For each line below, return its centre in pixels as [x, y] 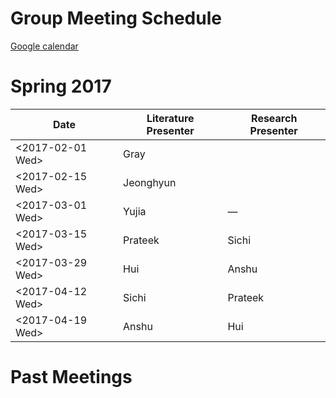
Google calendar [44, 46]
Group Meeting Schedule [116, 18]
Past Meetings [71, 377]
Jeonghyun [150, 182]
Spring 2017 [61, 86]
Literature [170, 118]
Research [274, 118]
